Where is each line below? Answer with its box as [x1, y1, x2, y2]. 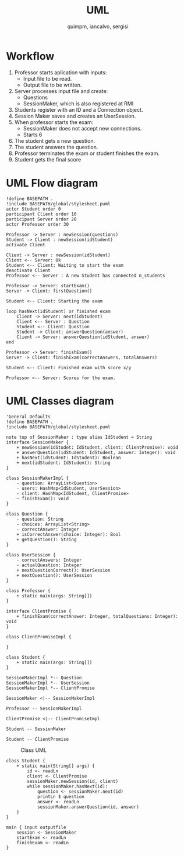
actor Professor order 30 [6, 221, 69, 227]
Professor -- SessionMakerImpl [6, 706, 82, 711]
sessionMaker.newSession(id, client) [27, 778, 118, 784]
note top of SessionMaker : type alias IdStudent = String [6, 434, 153, 440]
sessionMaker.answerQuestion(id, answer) [37, 804, 140, 810]
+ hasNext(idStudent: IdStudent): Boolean [16, 455, 121, 460]
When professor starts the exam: [14, 118, 94, 126]
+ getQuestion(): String [16, 537, 77, 542]
